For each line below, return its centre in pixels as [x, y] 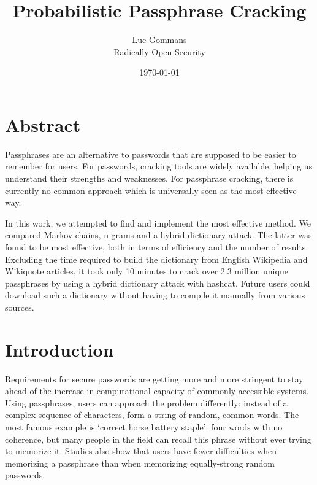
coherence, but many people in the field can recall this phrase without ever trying [158, 439]
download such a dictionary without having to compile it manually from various [155, 295]
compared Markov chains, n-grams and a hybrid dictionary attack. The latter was [158, 235]
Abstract [43, 124]
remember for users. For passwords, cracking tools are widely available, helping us [159, 166]
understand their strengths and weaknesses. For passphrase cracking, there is [149, 178]
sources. [20, 307]
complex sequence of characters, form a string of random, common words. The [152, 415]
